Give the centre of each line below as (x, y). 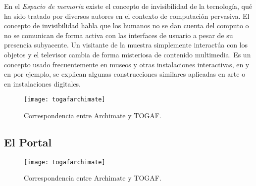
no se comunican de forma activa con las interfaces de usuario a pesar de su (119, 35)
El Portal (28, 142)
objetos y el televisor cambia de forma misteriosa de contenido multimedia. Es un (128, 54)
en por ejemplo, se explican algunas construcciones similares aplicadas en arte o (125, 74)
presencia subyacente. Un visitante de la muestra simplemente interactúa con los (126, 45)
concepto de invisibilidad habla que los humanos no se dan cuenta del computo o (127, 25)
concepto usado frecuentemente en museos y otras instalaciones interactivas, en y (127, 64)
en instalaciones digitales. (43, 83)
